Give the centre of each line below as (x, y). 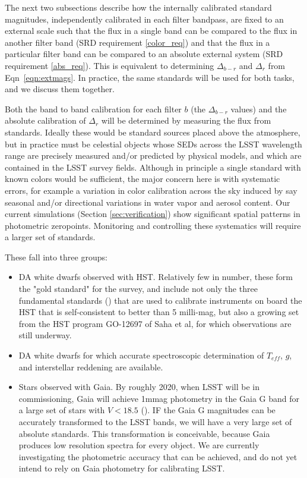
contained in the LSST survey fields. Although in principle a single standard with (153, 167)
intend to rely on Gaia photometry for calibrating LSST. (122, 468)
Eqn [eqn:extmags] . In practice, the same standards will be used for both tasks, (150, 77)
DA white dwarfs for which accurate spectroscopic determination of (141, 355)
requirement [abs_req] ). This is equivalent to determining (110, 65)
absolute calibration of (45, 120)
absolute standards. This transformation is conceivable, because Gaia (144, 433)
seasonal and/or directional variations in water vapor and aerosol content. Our (148, 202)
